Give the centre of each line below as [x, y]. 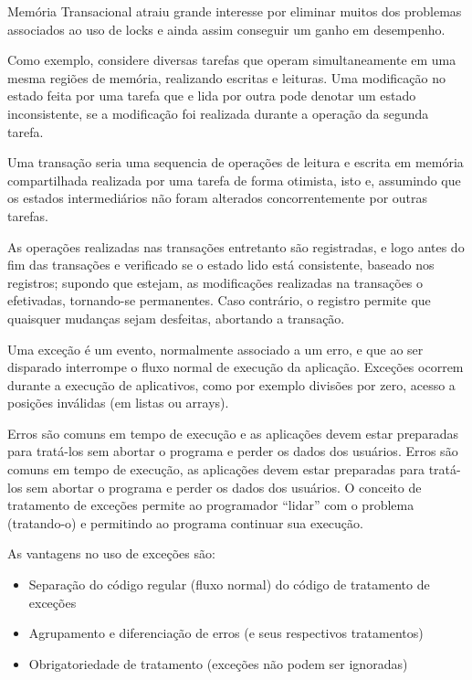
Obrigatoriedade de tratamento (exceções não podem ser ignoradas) [218, 663]
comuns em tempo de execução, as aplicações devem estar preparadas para [216, 469]
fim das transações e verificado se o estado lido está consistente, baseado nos [221, 265]
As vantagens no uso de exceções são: [111, 553]
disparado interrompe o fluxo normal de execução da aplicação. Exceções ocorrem [236, 367]
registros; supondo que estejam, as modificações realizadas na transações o [215, 282]
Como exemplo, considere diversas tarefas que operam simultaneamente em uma [232, 60]
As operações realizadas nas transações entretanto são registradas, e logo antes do [236, 246]
